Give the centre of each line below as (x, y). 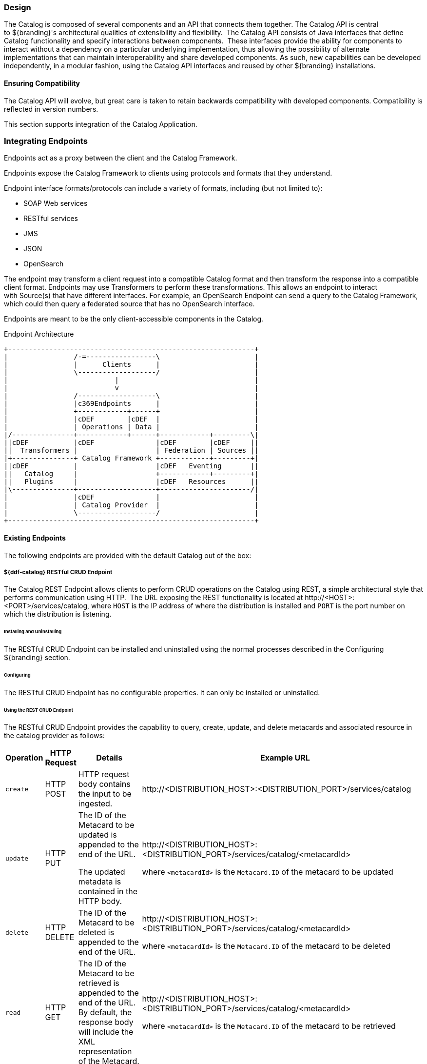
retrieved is (99, 983)
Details (109, 758)
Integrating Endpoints (46, 141)
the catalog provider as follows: (54, 736)
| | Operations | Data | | (131, 427)
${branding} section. (37, 658)
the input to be (105, 794)
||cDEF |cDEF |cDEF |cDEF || (131, 443)
